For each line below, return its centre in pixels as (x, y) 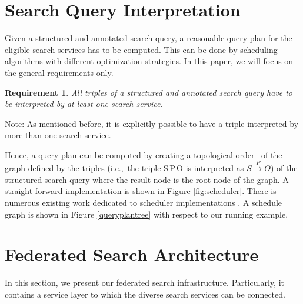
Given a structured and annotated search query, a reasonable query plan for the (149, 38)
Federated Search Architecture (132, 254)
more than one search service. (58, 135)
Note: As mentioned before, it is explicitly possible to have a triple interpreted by (152, 123)
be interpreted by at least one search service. (84, 104)
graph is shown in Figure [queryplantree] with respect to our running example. (146, 214)
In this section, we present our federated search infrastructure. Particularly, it (145, 283)
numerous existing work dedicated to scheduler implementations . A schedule (144, 203)
